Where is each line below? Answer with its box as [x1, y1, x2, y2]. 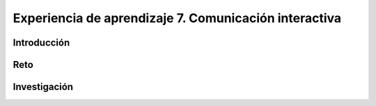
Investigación [13, 81, 73, 93]
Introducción [13, 37, 70, 48]
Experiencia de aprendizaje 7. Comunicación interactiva [13, 10, 342, 26]
